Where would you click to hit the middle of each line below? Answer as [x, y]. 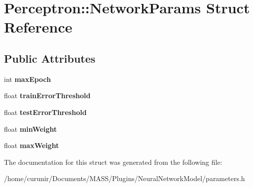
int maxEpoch [28, 79]
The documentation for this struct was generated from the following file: [113, 162]
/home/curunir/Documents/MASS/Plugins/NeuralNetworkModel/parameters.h [125, 178]
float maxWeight [32, 145]
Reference [38, 27]
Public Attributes [50, 58]
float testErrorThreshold [45, 112]
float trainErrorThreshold [47, 95]
